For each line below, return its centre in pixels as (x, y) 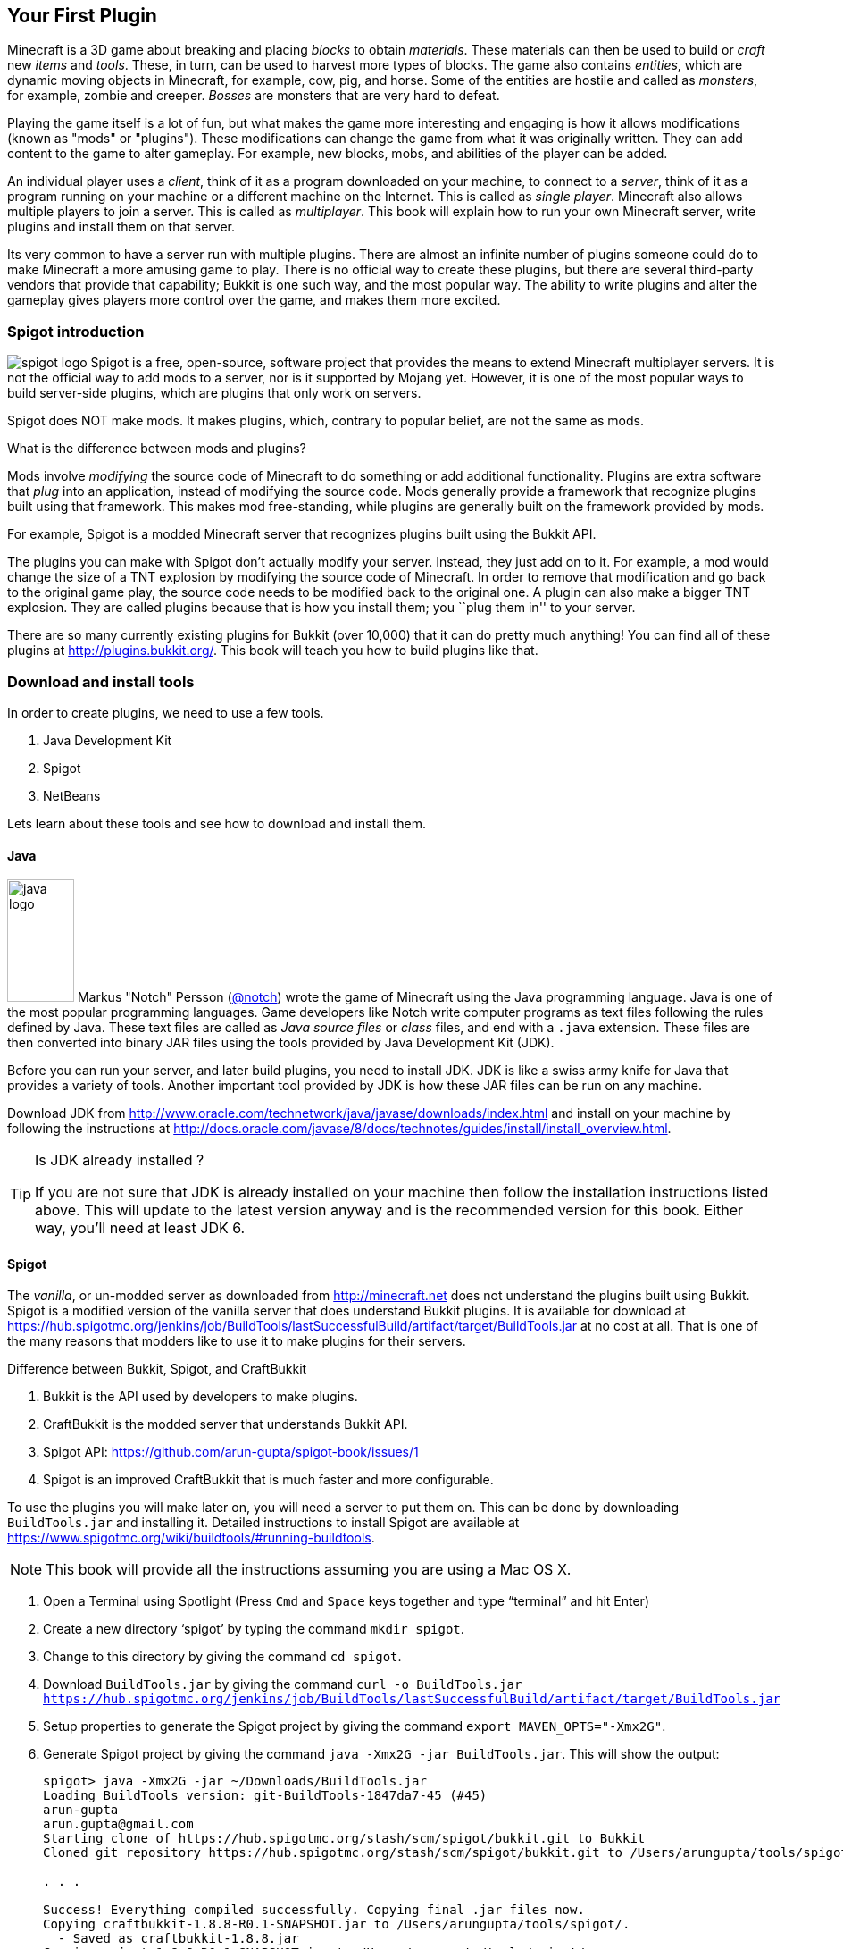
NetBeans (72, 795)
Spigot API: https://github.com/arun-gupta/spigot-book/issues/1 (231, 1452)
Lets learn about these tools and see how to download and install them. (217, 823)
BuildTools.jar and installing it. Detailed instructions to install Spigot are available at (263, 1523)
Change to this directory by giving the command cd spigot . (222, 1657)
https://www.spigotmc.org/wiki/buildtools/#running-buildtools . (191, 1538)
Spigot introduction (76, 331)
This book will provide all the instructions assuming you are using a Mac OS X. (309, 1570)
